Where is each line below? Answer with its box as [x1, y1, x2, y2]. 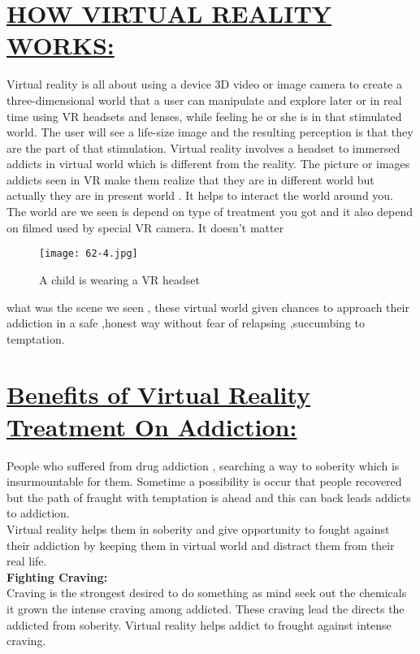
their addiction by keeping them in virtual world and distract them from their [6, 536, 395, 553]
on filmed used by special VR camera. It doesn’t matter [6, 219, 284, 236]
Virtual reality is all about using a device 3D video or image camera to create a [6, 76, 403, 93]
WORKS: [6, 28, 115, 62]
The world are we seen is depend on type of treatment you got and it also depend [6, 203, 414, 220]
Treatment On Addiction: [6, 409, 297, 443]
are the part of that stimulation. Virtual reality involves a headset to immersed [6, 139, 401, 156]
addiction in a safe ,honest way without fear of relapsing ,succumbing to [6, 314, 366, 331]
